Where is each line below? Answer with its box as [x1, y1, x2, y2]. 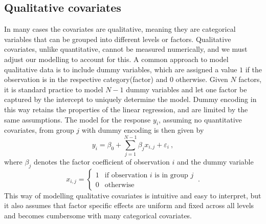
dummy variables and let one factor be [126, 84, 247, 94]
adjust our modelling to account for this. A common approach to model [4, 53, 229, 64]
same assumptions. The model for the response [4, 114, 151, 125]
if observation [104, 171, 148, 179]
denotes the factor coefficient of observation [33, 156, 170, 167]
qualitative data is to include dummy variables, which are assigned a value [4, 64, 237, 74]
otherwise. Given [175, 74, 228, 85]
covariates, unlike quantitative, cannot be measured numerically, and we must [4, 44, 248, 54]
